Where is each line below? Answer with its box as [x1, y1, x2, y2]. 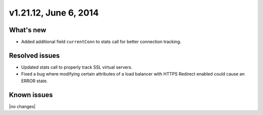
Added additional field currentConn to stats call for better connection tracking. [21, 39, 182, 45]
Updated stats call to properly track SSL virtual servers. [21, 64, 132, 70]
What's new [9, 26, 46, 34]
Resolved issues [9, 51, 60, 59]
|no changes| [9, 103, 36, 109]
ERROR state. [21, 78, 48, 84]
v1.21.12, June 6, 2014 [9, 7, 99, 18]
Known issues [9, 91, 53, 99]
